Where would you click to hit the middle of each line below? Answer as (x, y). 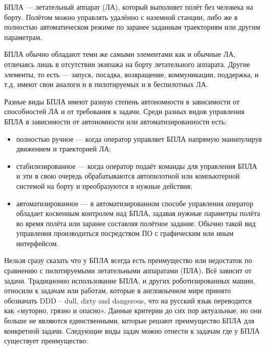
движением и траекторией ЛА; (64, 149)
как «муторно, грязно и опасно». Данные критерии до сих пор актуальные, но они (133, 310)
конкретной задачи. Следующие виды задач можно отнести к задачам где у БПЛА (132, 330)
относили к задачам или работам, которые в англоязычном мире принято (118, 290)
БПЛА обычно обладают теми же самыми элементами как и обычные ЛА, (120, 54)
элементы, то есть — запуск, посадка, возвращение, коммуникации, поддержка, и (131, 74)
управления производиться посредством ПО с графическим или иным (125, 233)
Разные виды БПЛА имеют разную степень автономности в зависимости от (122, 101)
